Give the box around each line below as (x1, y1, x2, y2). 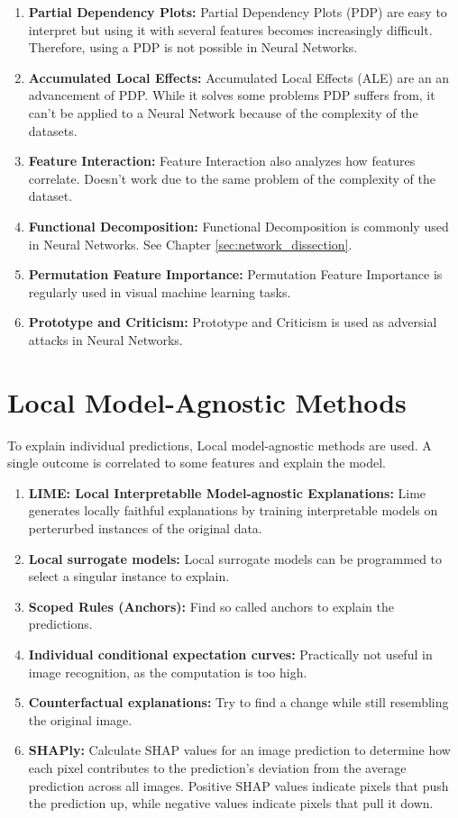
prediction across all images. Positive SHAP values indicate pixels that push (28, 776, 449, 795)
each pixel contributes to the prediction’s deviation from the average (28, 758, 407, 777)
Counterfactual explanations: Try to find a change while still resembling (28, 693, 449, 712)
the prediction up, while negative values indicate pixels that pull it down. (28, 794, 434, 813)
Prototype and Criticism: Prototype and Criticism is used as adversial (28, 313, 437, 332)
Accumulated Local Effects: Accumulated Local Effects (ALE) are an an (28, 68, 450, 86)
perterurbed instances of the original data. (28, 519, 262, 537)
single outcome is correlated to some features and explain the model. (7, 453, 386, 472)
